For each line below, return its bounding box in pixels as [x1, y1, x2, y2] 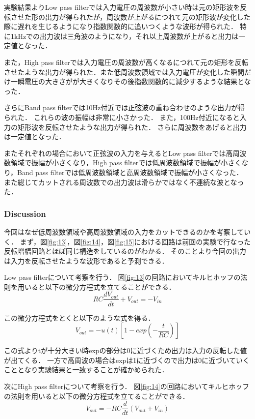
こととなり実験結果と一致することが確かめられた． [4, 364, 169, 375]
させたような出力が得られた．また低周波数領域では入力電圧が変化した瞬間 [4, 66, 244, 77]
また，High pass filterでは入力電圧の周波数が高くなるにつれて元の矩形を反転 [4, 57, 249, 67]
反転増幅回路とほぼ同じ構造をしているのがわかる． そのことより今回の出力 [4, 246, 246, 256]
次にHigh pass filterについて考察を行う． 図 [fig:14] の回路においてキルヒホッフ [4, 381, 250, 391]
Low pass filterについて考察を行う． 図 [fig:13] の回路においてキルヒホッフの [4, 272, 241, 282]
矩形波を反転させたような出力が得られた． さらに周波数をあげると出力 [17, 121, 247, 132]
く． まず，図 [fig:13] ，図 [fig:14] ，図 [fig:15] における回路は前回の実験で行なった [4, 236, 251, 246]
